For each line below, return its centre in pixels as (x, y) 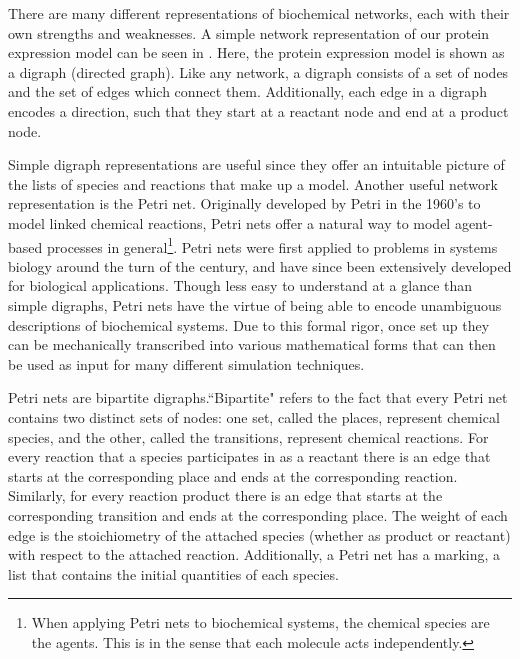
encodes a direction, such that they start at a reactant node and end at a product (258, 110)
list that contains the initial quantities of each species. (173, 573)
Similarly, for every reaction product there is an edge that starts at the (225, 495)
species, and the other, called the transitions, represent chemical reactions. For (248, 436)
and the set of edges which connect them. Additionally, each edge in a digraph (247, 91)
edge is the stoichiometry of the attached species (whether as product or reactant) (259, 534)
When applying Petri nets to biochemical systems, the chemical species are (260, 622)
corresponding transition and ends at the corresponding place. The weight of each (258, 514)
